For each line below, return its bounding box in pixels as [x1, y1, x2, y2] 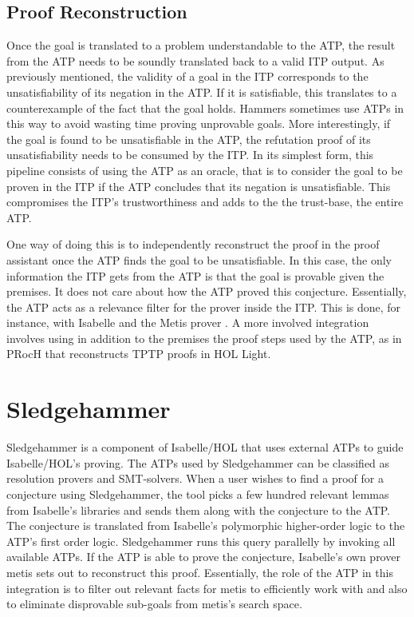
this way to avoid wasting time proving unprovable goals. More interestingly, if [6, 115, 391, 132]
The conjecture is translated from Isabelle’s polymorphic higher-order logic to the [6, 517, 405, 534]
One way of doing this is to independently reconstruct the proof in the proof [6, 236, 380, 253]
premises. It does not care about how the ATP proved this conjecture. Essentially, [6, 283, 407, 300]
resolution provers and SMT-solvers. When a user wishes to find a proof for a [6, 470, 384, 487]
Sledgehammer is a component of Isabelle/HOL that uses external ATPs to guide [6, 439, 404, 456]
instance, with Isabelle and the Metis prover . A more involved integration [6, 314, 369, 331]
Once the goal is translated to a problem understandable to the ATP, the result [6, 37, 396, 54]
